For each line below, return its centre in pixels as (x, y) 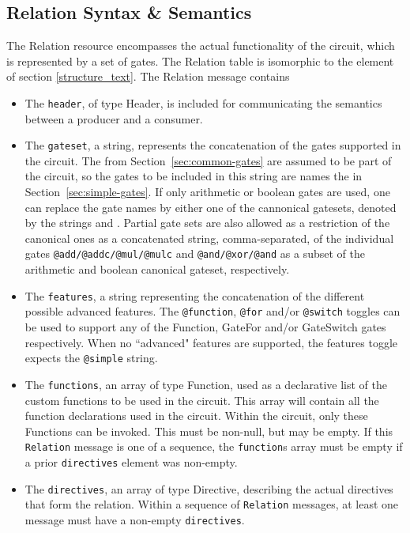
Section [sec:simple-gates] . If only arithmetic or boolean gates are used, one (207, 192)
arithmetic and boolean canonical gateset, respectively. (157, 269)
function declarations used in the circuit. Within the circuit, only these (196, 416)
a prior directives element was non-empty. (131, 461)
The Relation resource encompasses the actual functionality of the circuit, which (201, 45)
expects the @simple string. (91, 358)
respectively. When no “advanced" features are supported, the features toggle (211, 342)
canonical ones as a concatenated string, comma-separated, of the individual (209, 238)
